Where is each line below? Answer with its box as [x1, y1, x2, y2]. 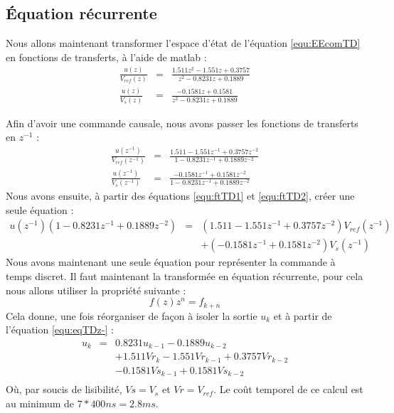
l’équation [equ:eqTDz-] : [6, 322, 114, 337]
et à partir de [273, 308, 332, 323]
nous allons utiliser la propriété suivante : [6, 282, 186, 297]
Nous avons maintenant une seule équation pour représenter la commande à [6, 254, 336, 269]
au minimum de [6, 395, 75, 410]
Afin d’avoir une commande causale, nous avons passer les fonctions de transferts [6, 115, 358, 130]
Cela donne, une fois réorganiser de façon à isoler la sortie [6, 308, 257, 323]
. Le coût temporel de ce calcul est [213, 382, 363, 397]
